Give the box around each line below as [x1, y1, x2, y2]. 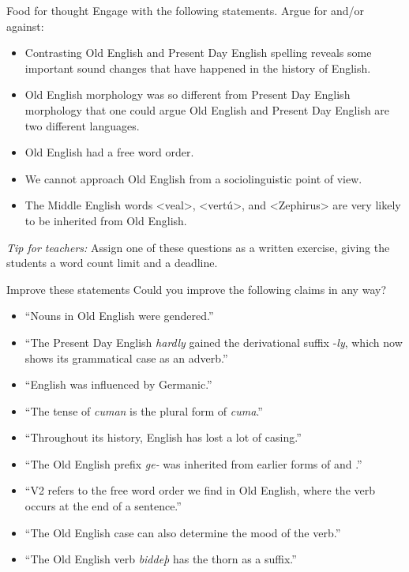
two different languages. [24, 117, 140, 134]
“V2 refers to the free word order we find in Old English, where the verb [24, 482, 376, 499]
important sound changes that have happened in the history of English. [24, 59, 371, 76]
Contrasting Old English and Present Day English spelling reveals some [24, 44, 372, 61]
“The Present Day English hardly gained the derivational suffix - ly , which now [24, 333, 403, 350]
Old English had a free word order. [24, 144, 194, 160]
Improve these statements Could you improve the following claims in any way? [6, 280, 386, 297]
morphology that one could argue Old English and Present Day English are [24, 101, 390, 118]
